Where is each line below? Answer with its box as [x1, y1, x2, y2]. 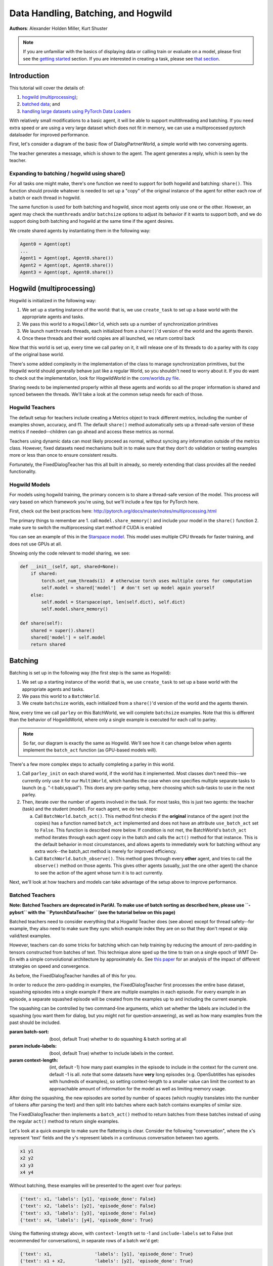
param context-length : [9, 1057, 58, 1063]
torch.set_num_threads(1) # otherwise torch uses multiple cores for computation [41, 578, 252, 583]
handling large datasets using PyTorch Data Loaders [22, 108, 131, 114]
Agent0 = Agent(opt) [20, 241, 71, 247]
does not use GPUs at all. [9, 541, 62, 547]
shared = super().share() [30, 627, 95, 633]
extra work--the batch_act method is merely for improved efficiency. [34, 848, 177, 854]
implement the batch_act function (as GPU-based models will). [23, 747, 158, 753]
